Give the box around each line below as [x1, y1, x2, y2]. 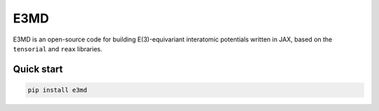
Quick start [13, 63, 63, 75]
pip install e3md [27, 86, 88, 94]
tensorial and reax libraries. [13, 44, 102, 53]
